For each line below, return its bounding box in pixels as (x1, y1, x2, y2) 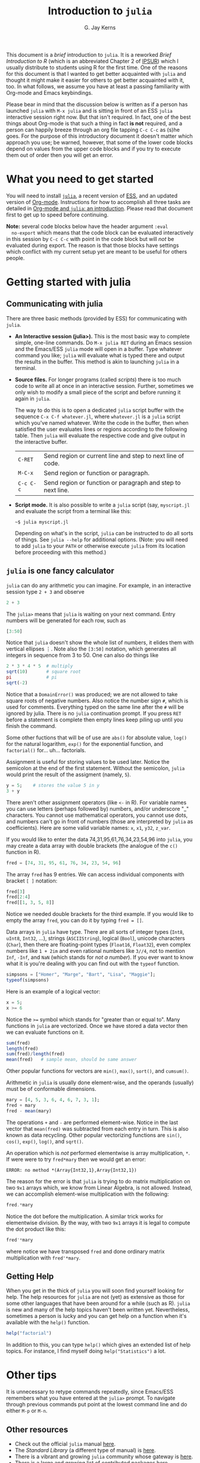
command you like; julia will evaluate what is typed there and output (14, 351, 185, 359)
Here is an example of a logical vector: (6, 987, 101, 995)
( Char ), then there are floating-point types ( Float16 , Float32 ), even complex (6, 941, 191, 948)
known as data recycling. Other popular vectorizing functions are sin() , (6, 1131, 182, 1138)
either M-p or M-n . (6, 1407, 48, 1415)
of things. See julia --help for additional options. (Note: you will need (14, 536, 188, 543)
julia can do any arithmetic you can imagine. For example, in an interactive (6, 582, 192, 589)
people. (6, 254, 25, 261)
